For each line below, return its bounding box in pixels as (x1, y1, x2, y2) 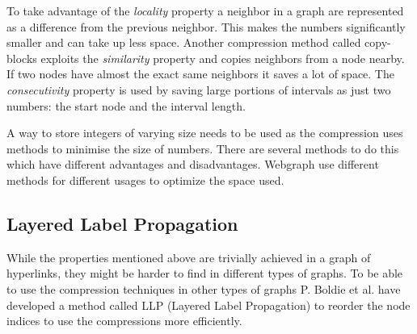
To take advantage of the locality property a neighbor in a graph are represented (6, 2, 404, 19)
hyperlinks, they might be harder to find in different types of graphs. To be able (6, 265, 403, 282)
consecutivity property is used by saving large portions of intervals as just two (6, 81, 391, 98)
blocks (6, 49, 37, 66)
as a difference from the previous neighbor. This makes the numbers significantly (6, 18, 406, 35)
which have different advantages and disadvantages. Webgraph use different (6, 156, 379, 173)
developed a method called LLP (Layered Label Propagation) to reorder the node (6, 296, 411, 313)
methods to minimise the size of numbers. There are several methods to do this (6, 140, 399, 157)
